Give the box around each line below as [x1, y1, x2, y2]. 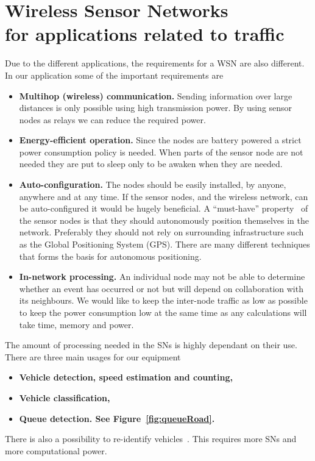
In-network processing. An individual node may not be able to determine [19, 270, 305, 283]
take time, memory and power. [19, 318, 134, 331]
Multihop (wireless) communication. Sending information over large [19, 89, 292, 102]
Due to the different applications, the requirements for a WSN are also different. [5, 57, 305, 70]
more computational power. [5, 444, 107, 457]
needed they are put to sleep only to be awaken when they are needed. [19, 157, 283, 170]
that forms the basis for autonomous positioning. [19, 249, 202, 262]
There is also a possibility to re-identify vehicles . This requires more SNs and [5, 432, 297, 445]
